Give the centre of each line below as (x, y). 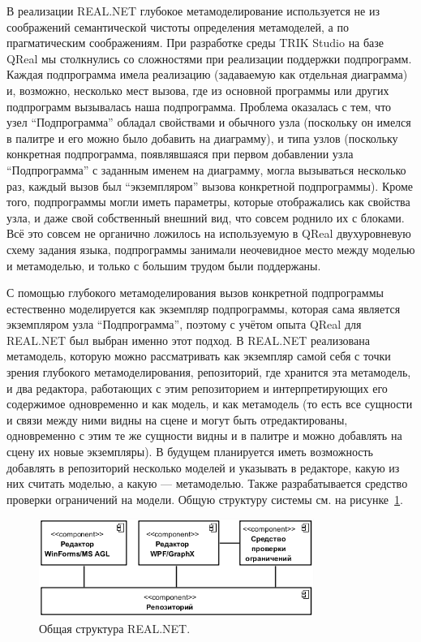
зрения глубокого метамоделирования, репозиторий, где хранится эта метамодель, (209, 372)
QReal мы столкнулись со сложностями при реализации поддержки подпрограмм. (209, 58)
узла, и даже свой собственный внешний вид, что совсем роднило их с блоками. (206, 217)
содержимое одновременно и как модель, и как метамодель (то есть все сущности (210, 404)
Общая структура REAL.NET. (115, 628)
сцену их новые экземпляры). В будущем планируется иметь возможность (190, 452)
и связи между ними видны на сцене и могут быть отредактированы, (177, 419)
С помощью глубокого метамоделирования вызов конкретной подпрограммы (195, 293)
